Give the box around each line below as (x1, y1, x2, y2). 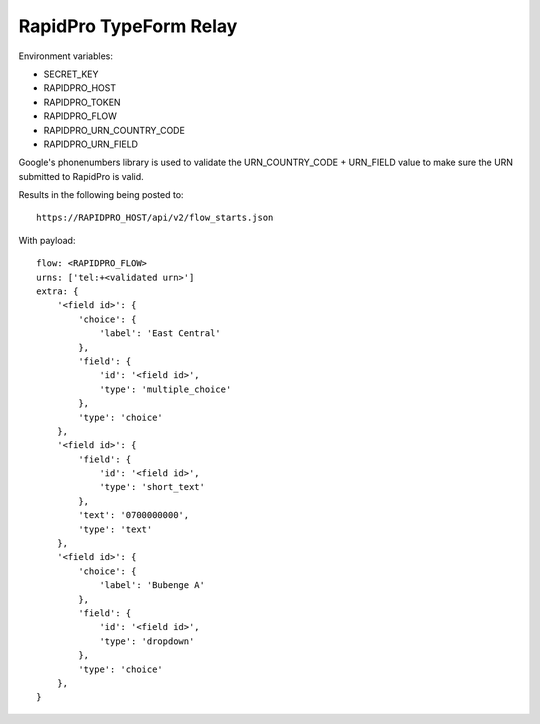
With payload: (18, 234, 76, 246)
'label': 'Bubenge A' (99, 580, 205, 591)
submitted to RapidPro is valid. (18, 170, 144, 182)
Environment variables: (18, 50, 114, 62)
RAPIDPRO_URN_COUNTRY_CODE (43, 124, 185, 136)
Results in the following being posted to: (18, 189, 184, 201)
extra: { (36, 286, 79, 297)
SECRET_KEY (43, 68, 99, 80)
